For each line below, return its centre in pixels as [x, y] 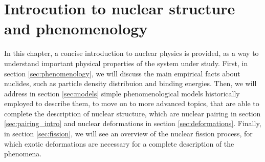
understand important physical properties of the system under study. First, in [126, 63]
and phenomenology [76, 28]
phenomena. [23, 154]
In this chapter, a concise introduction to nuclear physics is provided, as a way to [131, 53]
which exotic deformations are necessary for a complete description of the [119, 143]
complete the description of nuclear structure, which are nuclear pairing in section [132, 113]
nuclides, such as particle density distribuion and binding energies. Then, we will [130, 83]
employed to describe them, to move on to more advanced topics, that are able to [132, 103]
